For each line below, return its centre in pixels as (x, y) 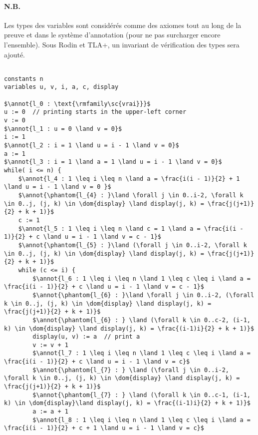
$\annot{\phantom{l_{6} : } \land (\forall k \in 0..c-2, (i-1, (141, 320)
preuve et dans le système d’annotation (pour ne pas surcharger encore (112, 35)
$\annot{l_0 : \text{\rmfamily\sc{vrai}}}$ (77, 104)
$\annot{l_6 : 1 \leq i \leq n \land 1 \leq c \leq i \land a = (141, 278)
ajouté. (15, 54)
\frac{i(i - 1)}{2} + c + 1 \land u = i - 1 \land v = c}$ (104, 428)
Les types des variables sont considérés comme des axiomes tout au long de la (123, 25)
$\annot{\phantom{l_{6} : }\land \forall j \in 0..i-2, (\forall (143, 295)
